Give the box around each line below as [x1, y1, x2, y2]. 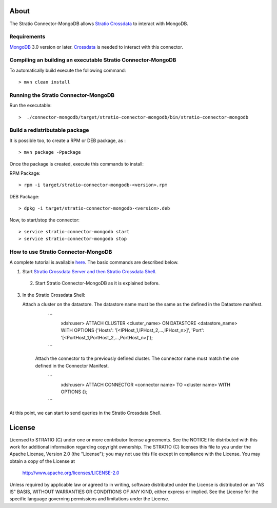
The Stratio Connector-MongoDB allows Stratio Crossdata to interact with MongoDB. [9, 21, 189, 27]
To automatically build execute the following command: [9, 67, 126, 73]
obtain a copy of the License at [9, 458, 75, 464]
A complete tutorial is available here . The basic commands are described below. [9, 259, 179, 265]
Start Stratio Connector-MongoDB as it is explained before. [35, 280, 160, 287]
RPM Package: [9, 170, 41, 176]
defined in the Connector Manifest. [35, 362, 109, 369]
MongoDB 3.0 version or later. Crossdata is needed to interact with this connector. [9, 44, 183, 50]
